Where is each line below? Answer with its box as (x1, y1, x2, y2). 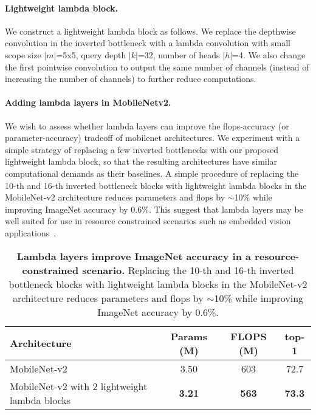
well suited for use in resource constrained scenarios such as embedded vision (5, 214, 291, 227)
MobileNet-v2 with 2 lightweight (10, 379, 148, 393)
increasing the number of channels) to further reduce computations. (5, 72, 256, 85)
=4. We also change (232, 48, 306, 61)
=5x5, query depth (56, 48, 126, 61)
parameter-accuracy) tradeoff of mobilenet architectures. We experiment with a (5, 131, 300, 144)
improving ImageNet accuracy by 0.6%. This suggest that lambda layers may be (5, 202, 303, 215)
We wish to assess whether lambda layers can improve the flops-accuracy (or (5, 119, 289, 132)
